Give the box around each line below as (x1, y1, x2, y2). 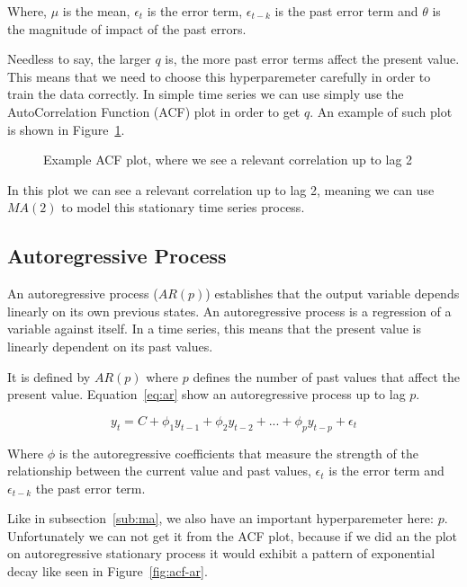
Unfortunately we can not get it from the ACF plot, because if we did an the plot (7, 526, 458, 545)
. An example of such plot (310, 102, 453, 120)
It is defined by (7, 367, 91, 386)
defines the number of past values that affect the (193, 367, 461, 386)
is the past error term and (274, 2, 418, 20)
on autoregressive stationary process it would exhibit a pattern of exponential (7, 544, 436, 563)
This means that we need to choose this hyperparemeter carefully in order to (7, 67, 431, 85)
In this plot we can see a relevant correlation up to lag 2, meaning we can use (7, 180, 435, 199)
